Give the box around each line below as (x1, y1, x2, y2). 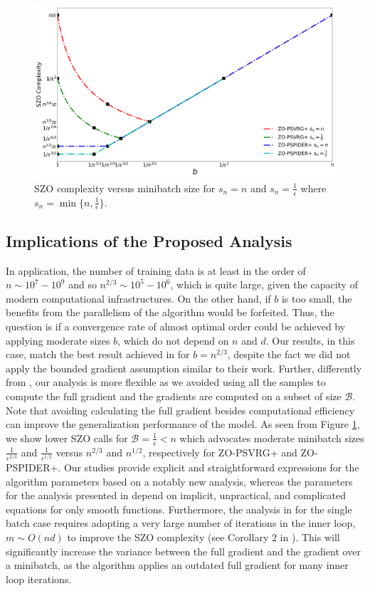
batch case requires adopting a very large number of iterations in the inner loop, (6, 516, 356, 530)
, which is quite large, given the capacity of (170, 277, 358, 292)
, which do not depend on (117, 333, 229, 347)
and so (68, 277, 97, 292)
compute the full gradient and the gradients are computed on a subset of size (6, 389, 342, 404)
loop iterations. (6, 571, 72, 586)
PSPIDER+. (6, 459, 61, 474)
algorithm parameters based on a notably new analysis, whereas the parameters (6, 474, 353, 488)
